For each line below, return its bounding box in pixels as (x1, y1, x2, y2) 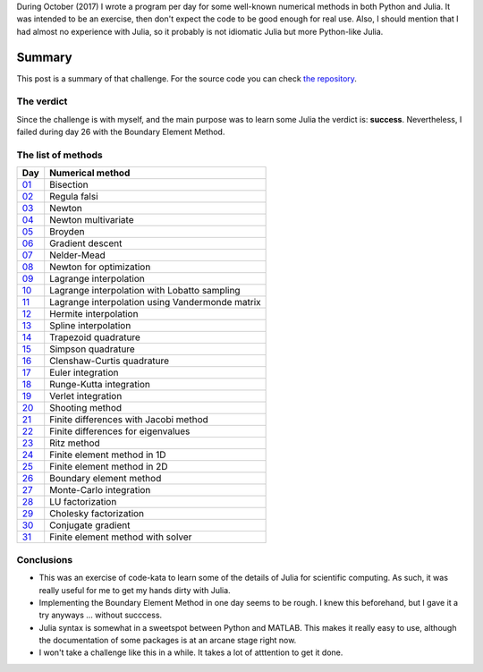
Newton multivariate (49, 214, 134, 226)
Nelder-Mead (49, 249, 106, 261)
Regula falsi (49, 191, 98, 203)
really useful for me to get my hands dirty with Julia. (38, 584, 232, 595)
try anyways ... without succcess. (38, 609, 163, 621)
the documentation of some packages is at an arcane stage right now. (38, 635, 297, 646)
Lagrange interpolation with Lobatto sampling (49, 285, 241, 297)
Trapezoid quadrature (49, 331, 140, 344)
